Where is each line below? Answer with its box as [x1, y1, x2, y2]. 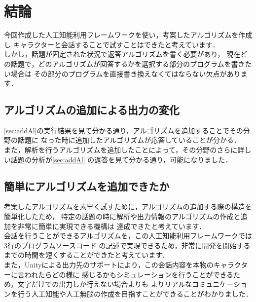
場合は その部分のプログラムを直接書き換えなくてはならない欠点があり [10, 68, 241, 78]
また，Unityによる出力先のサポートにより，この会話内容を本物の [4, 260, 214, 270]
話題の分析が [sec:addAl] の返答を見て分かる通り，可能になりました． [10, 154, 232, 164]
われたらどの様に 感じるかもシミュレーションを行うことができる [24, 269, 234, 279]
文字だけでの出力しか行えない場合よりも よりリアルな [17, 279, 192, 289]
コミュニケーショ [192, 279, 247, 289]
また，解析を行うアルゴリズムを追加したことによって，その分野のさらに [4, 145, 238, 155]
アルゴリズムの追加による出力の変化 [4, 102, 180, 117]
